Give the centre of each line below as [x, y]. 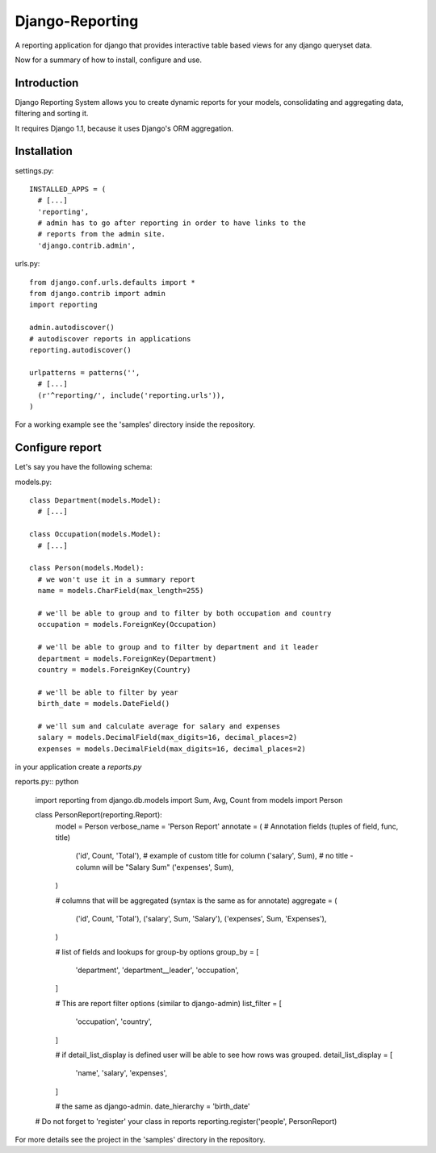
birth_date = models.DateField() [104, 704]
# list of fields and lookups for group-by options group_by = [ [157, 951]
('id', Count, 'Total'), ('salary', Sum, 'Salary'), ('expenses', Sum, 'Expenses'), [201, 918]
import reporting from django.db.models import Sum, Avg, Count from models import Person [189, 800]
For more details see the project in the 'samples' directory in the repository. [140, 1139]
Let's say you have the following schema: [84, 467]
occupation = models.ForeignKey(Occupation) [127, 625]
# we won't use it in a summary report [116, 579]
